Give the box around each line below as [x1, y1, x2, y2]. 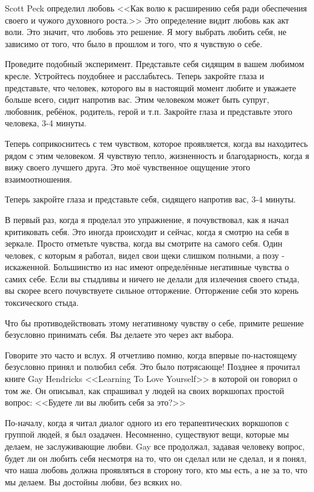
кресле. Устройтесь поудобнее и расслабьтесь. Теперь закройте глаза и [5, 69, 264, 82]
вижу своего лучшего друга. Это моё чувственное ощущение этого [5, 161, 251, 173]
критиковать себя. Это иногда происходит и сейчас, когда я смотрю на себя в [5, 225, 289, 238]
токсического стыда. [5, 296, 79, 309]
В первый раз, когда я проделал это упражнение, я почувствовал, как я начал [5, 213, 289, 225]
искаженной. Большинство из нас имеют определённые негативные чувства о [5, 261, 289, 273]
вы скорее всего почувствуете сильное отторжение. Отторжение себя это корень [5, 284, 299, 297]
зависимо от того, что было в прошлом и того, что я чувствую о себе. [5, 37, 263, 50]
